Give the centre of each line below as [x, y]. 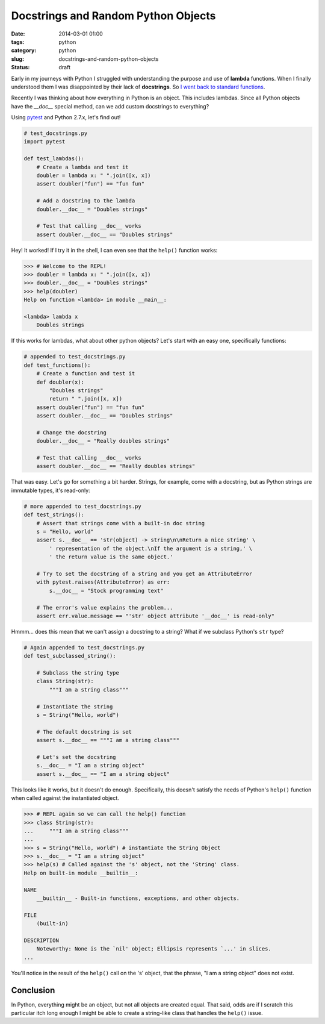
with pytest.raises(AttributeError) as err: [103, 582]
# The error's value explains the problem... [105, 607]
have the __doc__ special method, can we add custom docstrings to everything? [110, 106]
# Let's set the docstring [76, 757]
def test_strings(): [54, 515]
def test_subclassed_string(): [70, 656]
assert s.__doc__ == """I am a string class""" [108, 740]
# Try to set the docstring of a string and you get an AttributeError [144, 573]
